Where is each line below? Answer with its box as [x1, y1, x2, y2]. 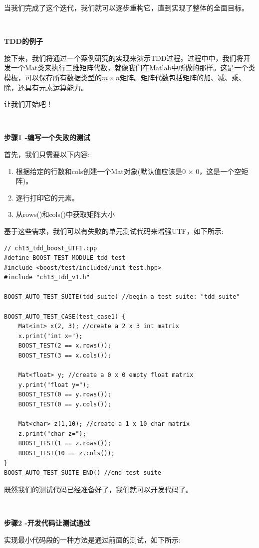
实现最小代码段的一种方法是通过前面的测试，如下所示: [4, 534, 181, 545]
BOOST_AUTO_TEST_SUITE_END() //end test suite [4, 469, 161, 477]
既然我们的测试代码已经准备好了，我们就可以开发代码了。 [4, 484, 193, 494]
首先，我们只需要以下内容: [4, 149, 90, 159]
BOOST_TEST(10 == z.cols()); [18, 449, 115, 457]
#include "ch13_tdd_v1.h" [4, 274, 90, 281]
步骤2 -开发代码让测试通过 [4, 517, 90, 528]
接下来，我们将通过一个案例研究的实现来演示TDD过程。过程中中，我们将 [4, 52, 244, 63]
